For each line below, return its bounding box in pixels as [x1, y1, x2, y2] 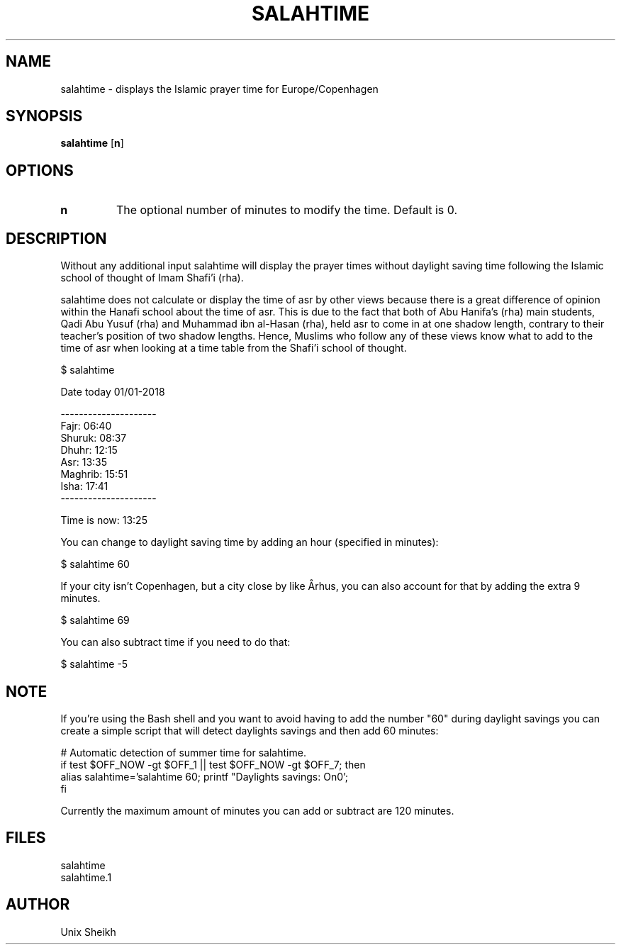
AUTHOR [6, 895, 70, 914]
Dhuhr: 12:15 [60, 444, 118, 457]
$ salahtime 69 [60, 614, 130, 627]
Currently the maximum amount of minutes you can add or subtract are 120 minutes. [60, 804, 454, 817]
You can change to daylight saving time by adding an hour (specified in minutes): [60, 536, 439, 549]
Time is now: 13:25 [60, 514, 147, 527]
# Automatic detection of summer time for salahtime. [60, 746, 306, 759]
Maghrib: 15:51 [60, 468, 128, 481]
